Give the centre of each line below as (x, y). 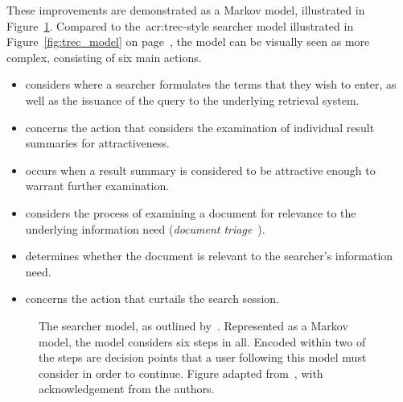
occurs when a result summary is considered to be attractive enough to (200, 170)
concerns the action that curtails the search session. (152, 298)
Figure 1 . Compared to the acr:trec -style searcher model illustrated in (180, 25)
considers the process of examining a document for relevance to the (191, 212)
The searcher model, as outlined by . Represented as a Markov (193, 325)
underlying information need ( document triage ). (145, 228)
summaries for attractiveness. (97, 143)
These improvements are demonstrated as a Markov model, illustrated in (186, 10)
